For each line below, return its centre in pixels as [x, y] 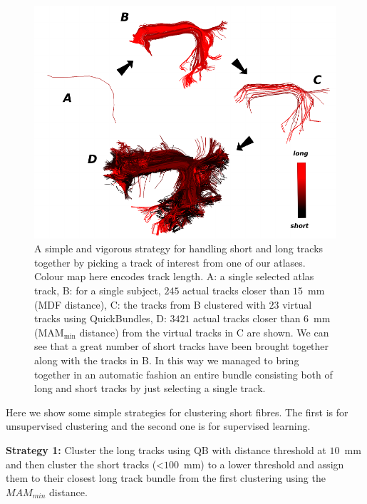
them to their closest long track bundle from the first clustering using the [166, 478]
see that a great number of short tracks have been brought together [182, 346]
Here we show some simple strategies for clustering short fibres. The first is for [177, 412]
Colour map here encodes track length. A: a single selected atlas [174, 276]
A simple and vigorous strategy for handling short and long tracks [179, 248]
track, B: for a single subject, [98, 290]
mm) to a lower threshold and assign [264, 464]
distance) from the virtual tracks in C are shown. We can [204, 332]
